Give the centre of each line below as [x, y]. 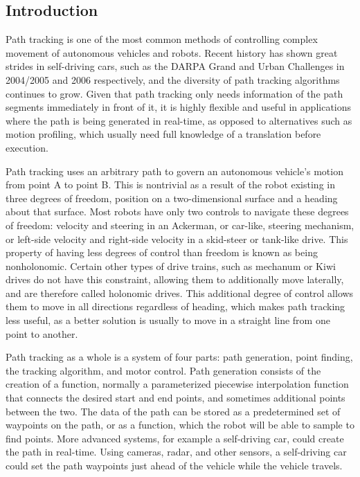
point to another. [42, 333]
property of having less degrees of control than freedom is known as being [162, 252]
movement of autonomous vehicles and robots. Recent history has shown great [172, 52]
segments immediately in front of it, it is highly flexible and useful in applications [179, 107]
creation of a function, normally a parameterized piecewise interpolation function [177, 384]
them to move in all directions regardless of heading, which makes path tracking [175, 306]
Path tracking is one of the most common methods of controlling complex [162, 39]
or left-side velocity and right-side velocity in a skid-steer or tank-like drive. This [177, 238]
